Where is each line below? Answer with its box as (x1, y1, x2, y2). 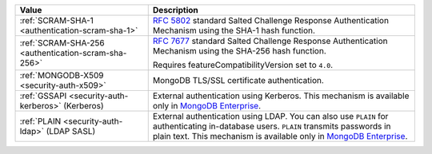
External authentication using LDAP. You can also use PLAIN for (152, 111, 389, 121)
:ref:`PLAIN (19, 116, 62, 127)
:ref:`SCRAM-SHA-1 (19, 15, 94, 26)
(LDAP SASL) (46, 126, 96, 136)
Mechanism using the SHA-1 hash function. (152, 25, 316, 36)
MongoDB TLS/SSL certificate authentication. (152, 75, 324, 85)
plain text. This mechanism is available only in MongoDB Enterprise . (152, 131, 408, 141)
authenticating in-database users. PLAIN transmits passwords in (152, 120, 391, 132)
